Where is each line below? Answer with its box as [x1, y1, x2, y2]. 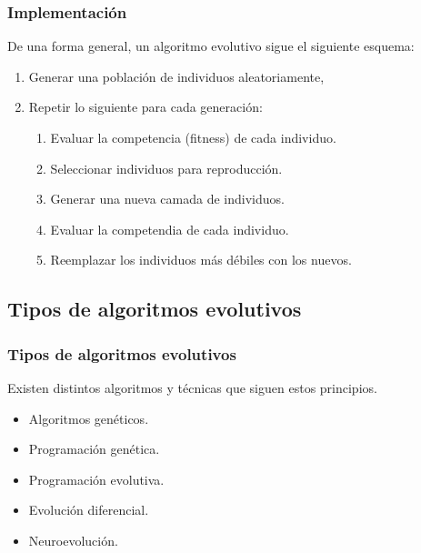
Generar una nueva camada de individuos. [50, 189, 285, 208]
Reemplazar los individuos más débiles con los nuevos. [50, 250, 352, 269]
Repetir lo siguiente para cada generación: [28, 97, 263, 116]
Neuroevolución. [28, 530, 118, 549]
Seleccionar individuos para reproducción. [50, 158, 283, 177]
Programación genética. [28, 439, 160, 458]
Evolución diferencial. [28, 500, 149, 519]
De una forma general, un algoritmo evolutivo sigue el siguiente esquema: [7, 36, 415, 55]
